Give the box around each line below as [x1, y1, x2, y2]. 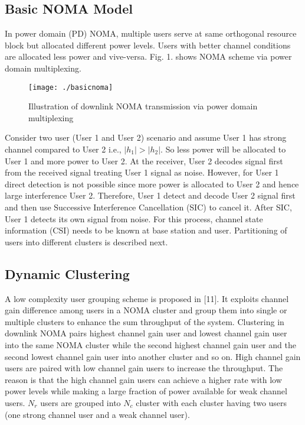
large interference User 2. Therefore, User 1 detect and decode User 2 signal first [5, 189, 296, 202]
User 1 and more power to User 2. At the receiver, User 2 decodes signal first [5, 154, 283, 167]
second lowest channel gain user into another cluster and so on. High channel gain [5, 350, 301, 362]
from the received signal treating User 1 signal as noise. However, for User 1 [5, 166, 279, 179]
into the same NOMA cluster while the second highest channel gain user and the [5, 338, 296, 351]
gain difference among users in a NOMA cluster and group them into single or [5, 304, 287, 316]
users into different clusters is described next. [5, 235, 168, 248]
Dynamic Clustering [5, 264, 130, 283]
